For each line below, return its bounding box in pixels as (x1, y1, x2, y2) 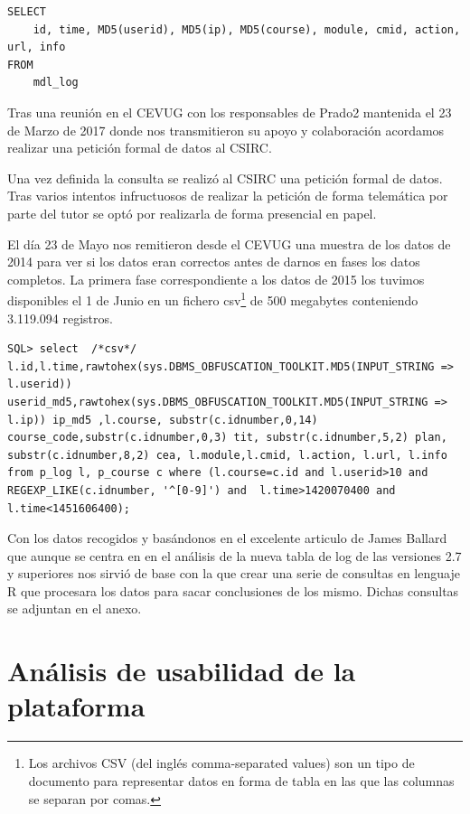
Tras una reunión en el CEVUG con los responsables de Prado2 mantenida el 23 (7, 102, 452, 121)
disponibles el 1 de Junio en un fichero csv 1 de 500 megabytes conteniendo (7, 288, 418, 309)
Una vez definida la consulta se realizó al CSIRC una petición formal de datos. (7, 168, 443, 187)
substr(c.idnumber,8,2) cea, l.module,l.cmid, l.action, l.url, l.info (7, 448, 447, 462)
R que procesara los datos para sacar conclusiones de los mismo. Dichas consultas (7, 581, 459, 600)
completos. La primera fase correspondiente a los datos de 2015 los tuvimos (7, 269, 425, 288)
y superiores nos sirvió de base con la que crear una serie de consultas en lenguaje (7, 564, 460, 583)
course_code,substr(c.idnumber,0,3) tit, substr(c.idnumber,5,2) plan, (7, 431, 447, 444)
